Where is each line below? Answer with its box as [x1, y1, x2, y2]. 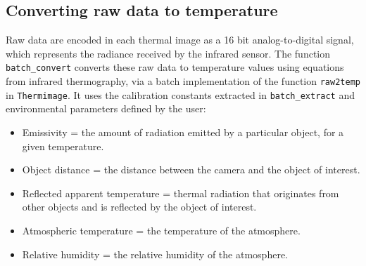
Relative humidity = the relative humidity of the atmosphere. [22, 246, 288, 261]
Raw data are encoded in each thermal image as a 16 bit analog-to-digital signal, [6, 32, 354, 47]
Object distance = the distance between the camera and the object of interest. [22, 162, 360, 177]
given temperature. [22, 138, 104, 153]
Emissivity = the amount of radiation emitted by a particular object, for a [22, 124, 344, 139]
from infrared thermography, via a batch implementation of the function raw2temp [6, 74, 360, 88]
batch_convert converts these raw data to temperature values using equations [6, 60, 344, 74]
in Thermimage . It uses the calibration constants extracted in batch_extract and [6, 87, 355, 102]
